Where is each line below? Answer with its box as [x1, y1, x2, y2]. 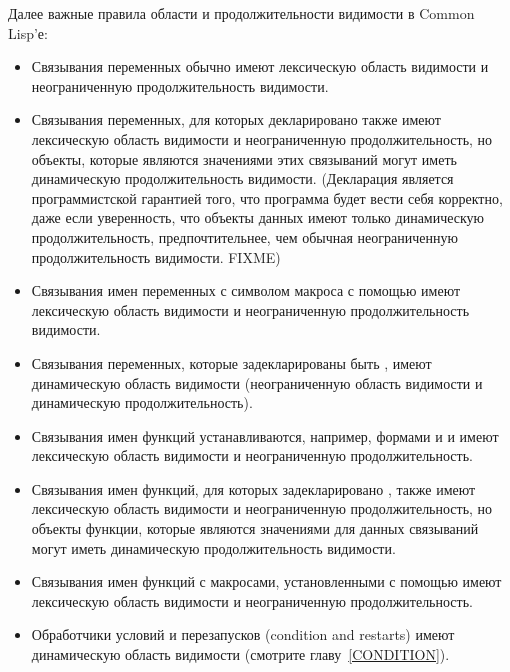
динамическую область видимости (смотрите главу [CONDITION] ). [31, 644, 450, 665]
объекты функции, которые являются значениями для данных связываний [31, 518, 479, 539]
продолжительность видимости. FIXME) [31, 246, 281, 267]
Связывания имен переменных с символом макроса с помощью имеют [31, 280, 461, 301]
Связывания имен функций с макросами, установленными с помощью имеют [31, 571, 502, 592]
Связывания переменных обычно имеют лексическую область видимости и [31, 56, 489, 77]
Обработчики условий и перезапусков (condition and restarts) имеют [31, 624, 455, 645]
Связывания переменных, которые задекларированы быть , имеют [31, 352, 432, 373]
